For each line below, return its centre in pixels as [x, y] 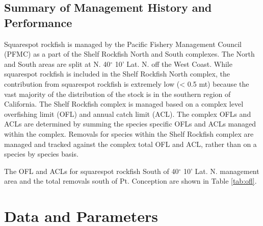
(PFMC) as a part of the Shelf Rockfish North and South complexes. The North [129, 54]
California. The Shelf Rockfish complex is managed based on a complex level [124, 104]
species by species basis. [41, 154]
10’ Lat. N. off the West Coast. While [174, 64]
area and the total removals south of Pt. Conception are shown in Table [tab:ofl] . [130, 181]
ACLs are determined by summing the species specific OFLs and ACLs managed [130, 124]
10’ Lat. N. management [221, 171]
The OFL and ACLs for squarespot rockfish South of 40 [91, 171]
